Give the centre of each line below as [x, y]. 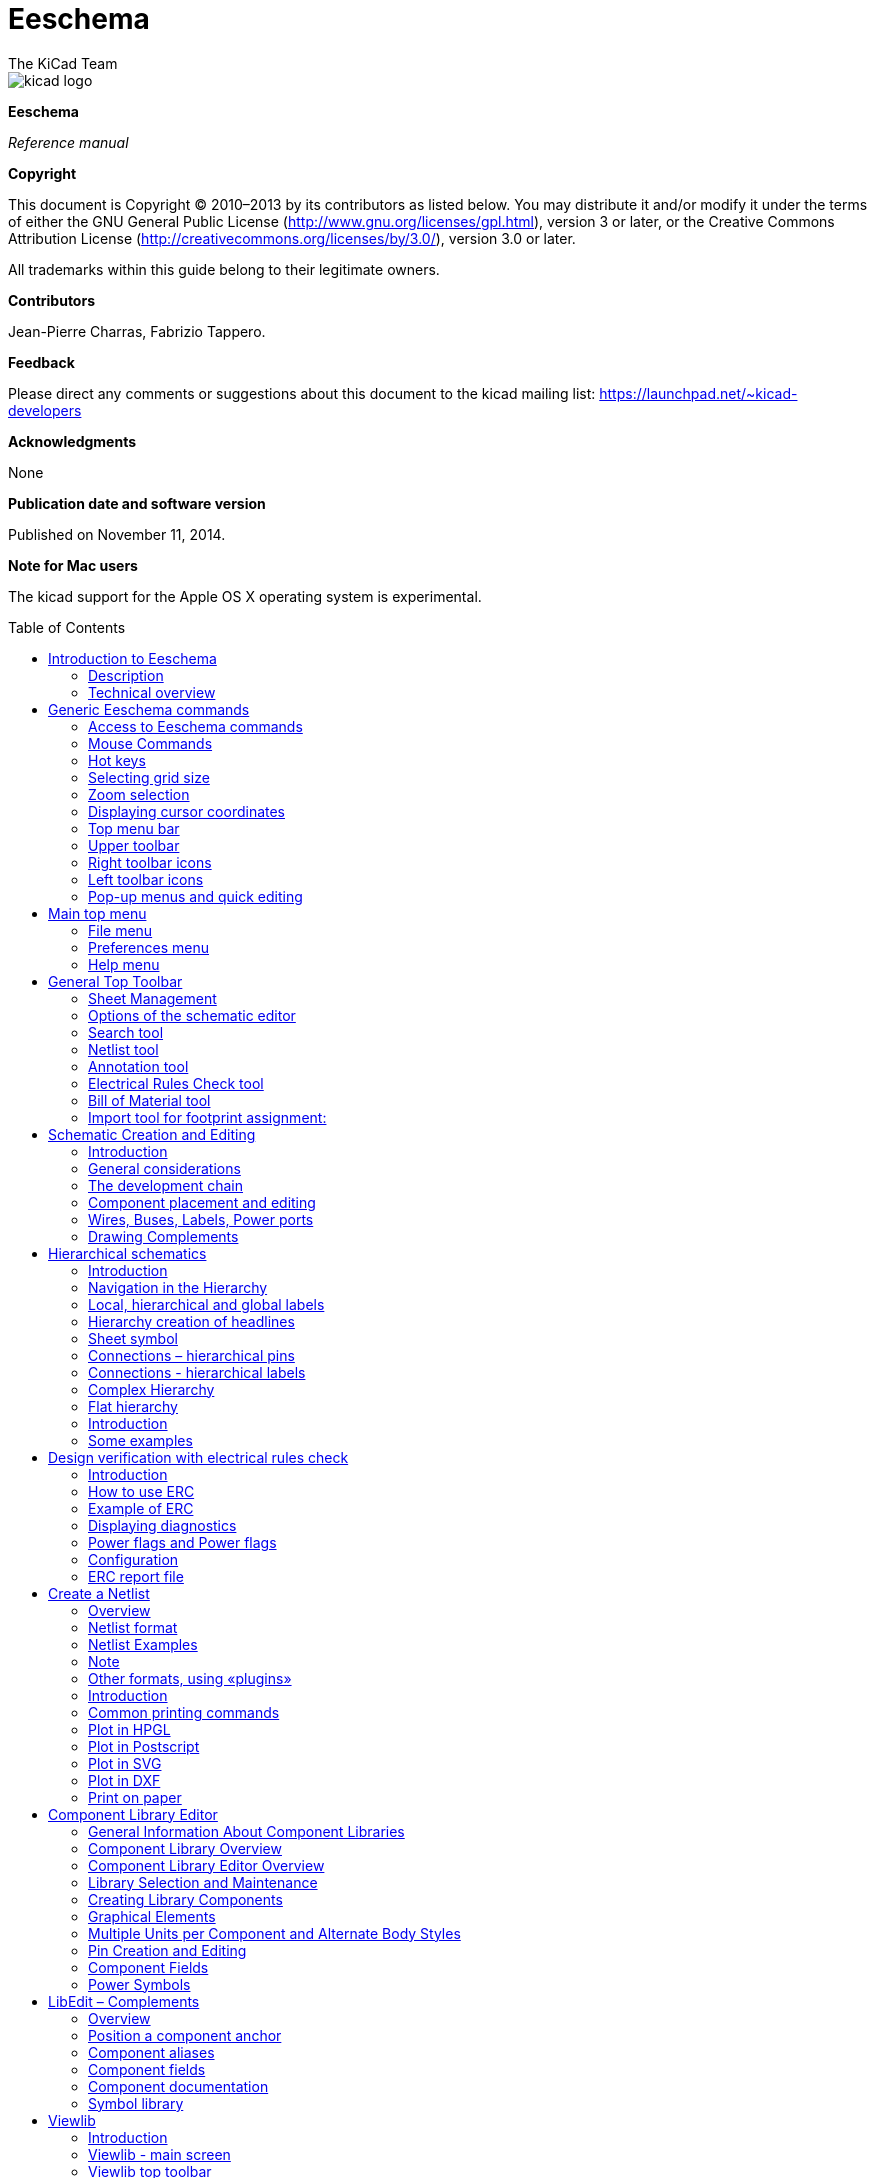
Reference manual [68, 142]
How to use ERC [141, 1491]
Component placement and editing [202, 1202]
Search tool [126, 1032]
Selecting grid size [149, 777]
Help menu [124, 964]
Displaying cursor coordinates [187, 811]
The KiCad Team [63, 63]
